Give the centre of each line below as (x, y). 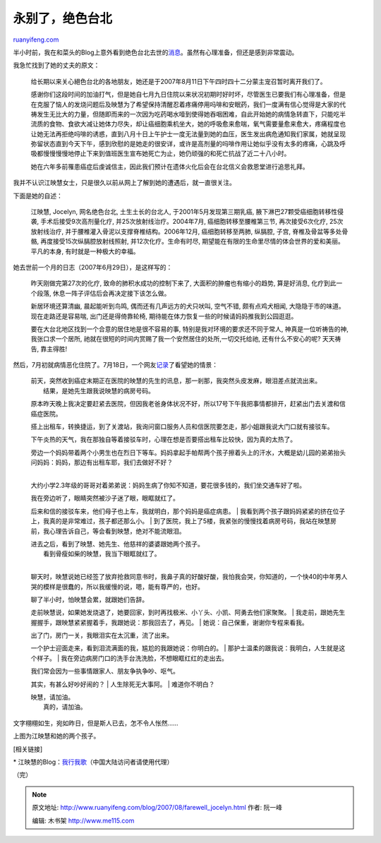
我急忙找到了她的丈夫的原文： (56, 65)
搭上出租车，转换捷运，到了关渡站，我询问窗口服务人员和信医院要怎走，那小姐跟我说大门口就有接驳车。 (182, 426)
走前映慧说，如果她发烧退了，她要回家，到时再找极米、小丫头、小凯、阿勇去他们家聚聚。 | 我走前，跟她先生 (188, 612)
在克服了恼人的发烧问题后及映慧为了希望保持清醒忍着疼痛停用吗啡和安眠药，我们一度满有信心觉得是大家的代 (188, 104)
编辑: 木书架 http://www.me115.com (83, 820)
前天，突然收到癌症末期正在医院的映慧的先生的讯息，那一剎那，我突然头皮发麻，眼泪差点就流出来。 (176, 381)
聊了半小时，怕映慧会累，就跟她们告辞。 (89, 599)
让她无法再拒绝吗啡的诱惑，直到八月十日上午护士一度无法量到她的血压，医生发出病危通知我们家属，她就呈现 (188, 133)
